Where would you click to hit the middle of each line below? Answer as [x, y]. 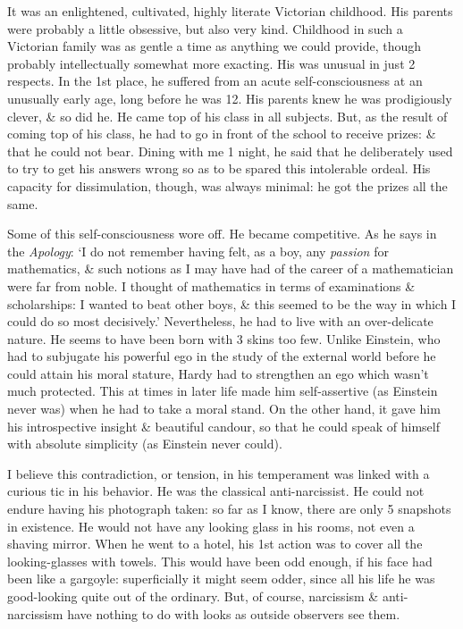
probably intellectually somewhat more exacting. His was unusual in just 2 [211, 63]
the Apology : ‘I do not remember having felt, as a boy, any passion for [198, 251]
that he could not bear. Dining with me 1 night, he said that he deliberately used [230, 151]
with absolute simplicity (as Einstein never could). [145, 444]
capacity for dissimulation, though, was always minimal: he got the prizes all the [227, 185]
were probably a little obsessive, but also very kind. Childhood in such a [205, 28]
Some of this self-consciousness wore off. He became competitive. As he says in [222, 234]
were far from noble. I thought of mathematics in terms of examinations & [211, 285]
